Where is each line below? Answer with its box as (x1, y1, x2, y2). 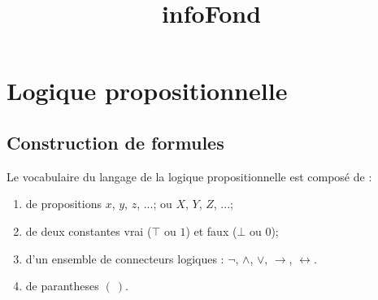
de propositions (25, 195, 102, 212)
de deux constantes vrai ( (25, 222, 152, 239)
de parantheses (25, 277, 99, 294)
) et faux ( (185, 222, 237, 239)
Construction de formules (7, 129, 224, 154)
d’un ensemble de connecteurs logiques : (25, 250, 224, 267)
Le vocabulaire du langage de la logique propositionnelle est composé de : (7, 167, 372, 185)
